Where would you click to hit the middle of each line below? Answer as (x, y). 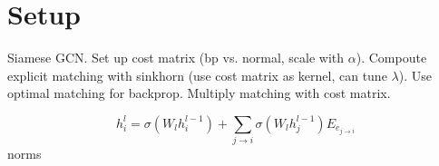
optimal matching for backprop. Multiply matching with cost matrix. (199, 93)
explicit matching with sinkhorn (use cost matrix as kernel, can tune (197, 75)
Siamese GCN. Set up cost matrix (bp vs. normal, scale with (176, 58)
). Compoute (391, 58)
